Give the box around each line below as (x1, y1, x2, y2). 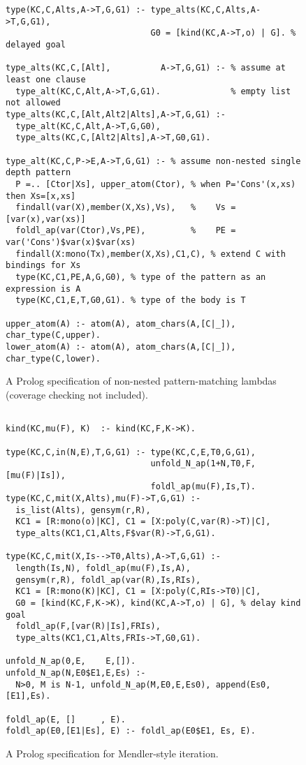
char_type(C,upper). (6, 330, 101, 341)
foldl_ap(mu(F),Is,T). (150, 482, 256, 492)
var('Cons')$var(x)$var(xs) (6, 237, 136, 248)
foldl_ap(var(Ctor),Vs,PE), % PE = (15, 225, 236, 236)
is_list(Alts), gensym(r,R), (15, 505, 151, 515)
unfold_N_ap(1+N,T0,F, (150, 459, 256, 469)
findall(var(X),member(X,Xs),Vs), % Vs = (15, 202, 236, 213)
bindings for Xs (6, 260, 81, 271)
